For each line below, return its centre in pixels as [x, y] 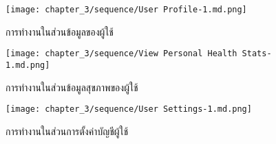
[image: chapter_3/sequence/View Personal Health [121, 54]
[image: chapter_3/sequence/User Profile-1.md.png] [126, 10]
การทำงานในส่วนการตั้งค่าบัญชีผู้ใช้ [67, 131]
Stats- [257, 54]
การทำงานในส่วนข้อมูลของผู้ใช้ [60, 31]
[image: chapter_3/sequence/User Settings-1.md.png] [129, 109]
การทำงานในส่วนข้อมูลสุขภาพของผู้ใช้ [72, 87]
